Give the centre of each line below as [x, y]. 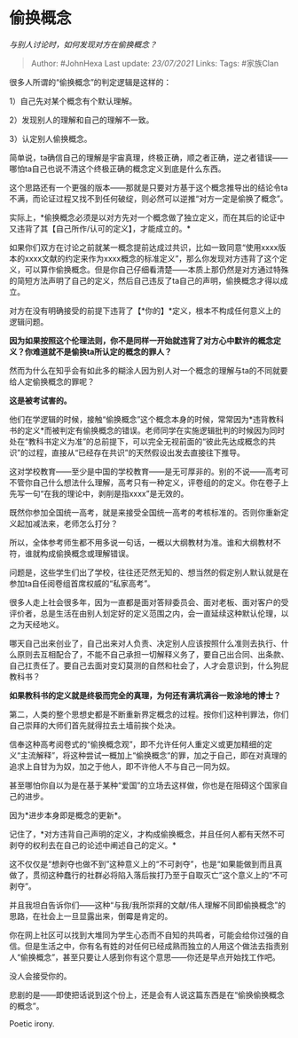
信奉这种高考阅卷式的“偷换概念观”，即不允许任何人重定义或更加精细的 [137, 744]
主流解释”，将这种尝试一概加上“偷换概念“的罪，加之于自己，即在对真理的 [154, 755]
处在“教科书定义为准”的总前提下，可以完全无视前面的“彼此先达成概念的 [139, 441]
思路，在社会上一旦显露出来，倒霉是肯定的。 [91, 916]
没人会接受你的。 [40, 976]
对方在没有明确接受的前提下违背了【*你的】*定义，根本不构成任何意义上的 [145, 311]
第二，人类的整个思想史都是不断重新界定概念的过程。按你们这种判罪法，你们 [149, 714]
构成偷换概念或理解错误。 [86, 553]
